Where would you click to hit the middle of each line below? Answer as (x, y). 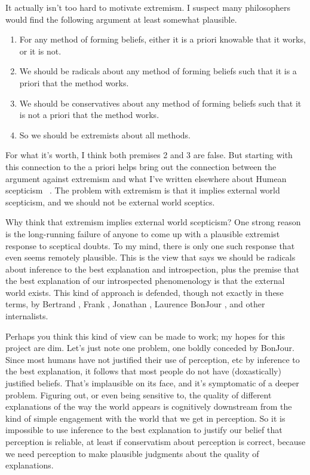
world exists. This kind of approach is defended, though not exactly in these (145, 292)
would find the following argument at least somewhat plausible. (121, 19)
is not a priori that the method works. (89, 115)
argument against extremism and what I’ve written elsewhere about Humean (146, 178)
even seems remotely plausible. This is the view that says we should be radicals (151, 257)
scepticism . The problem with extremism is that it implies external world (143, 190)
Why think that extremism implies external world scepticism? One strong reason (153, 222)
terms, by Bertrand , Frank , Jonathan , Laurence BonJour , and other (135, 304)
